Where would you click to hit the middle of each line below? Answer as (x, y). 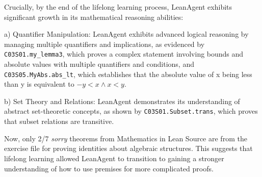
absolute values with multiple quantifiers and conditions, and (99, 64)
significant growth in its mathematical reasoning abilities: (94, 17)
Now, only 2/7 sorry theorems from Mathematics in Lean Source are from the (126, 138)
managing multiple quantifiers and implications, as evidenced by (104, 44)
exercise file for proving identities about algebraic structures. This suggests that (128, 148)
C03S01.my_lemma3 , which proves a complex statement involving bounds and (124, 54)
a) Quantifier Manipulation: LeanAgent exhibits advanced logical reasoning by (126, 34)
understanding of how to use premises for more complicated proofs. (109, 168)
